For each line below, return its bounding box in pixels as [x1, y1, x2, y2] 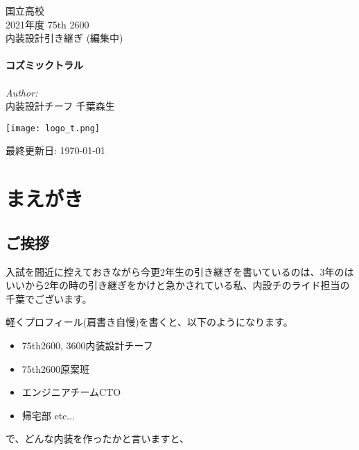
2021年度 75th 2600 [6, 17, 89, 31]
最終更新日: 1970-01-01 [6, 143, 105, 158]
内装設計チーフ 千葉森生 [6, 99, 115, 113]
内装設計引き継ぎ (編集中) [6, 31, 123, 45]
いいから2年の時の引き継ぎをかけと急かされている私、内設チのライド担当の [6, 278, 350, 292]
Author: [6, 85, 38, 99]
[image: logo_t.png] [6, 123, 100, 133]
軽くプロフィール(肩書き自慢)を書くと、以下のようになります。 [6, 315, 293, 329]
